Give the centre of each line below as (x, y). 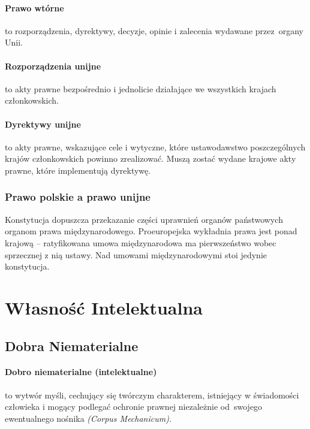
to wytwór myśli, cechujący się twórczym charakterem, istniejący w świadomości (152, 395)
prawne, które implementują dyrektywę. (78, 170)
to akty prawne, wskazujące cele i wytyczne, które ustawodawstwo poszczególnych (155, 146)
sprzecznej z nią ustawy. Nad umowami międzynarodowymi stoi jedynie (136, 254)
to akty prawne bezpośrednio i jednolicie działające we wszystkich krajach (141, 88)
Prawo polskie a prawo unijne (78, 197)
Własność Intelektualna (104, 307)
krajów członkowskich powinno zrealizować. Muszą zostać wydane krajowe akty (151, 158)
